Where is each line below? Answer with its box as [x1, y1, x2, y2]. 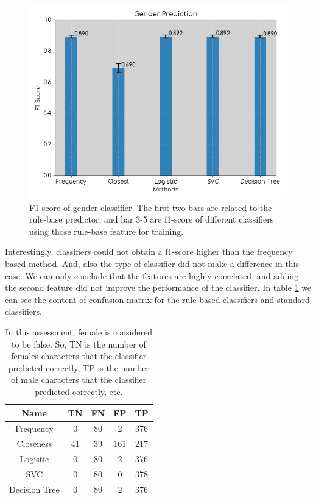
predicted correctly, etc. [35, 385, 123, 398]
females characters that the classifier [11, 349, 147, 362]
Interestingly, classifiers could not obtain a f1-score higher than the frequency [5, 245, 293, 258]
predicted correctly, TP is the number [8, 361, 149, 374]
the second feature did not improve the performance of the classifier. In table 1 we [5, 281, 312, 294]
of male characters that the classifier [11, 373, 147, 386]
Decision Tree [9, 482, 60, 495]
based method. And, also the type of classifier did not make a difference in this [5, 257, 300, 269]
